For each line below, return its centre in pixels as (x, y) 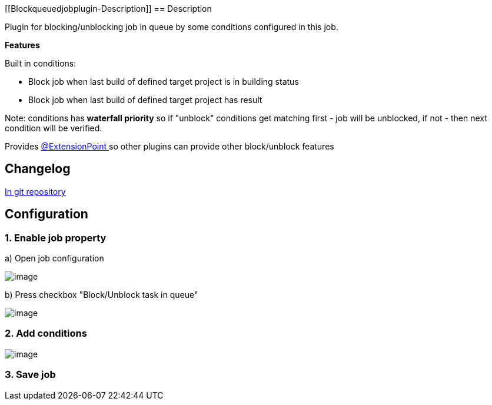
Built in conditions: (41, 63)
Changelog (38, 169)
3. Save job (30, 375)
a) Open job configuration (54, 258)
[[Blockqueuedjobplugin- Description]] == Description (108, 9)
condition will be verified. (54, 128)
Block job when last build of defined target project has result (145, 100)
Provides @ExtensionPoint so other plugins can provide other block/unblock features (169, 146)
